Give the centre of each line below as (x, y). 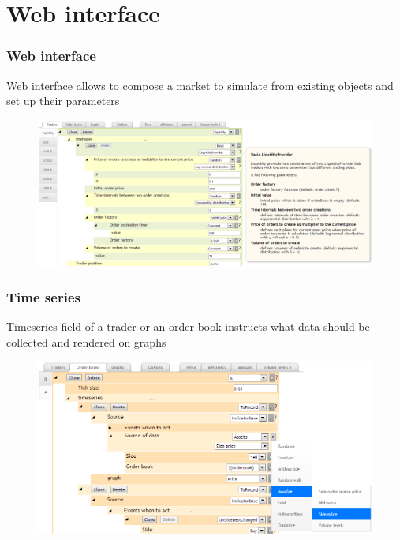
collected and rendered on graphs (86, 341)
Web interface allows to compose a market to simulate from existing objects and (200, 85)
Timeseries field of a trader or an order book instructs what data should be (188, 326)
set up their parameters (63, 101)
